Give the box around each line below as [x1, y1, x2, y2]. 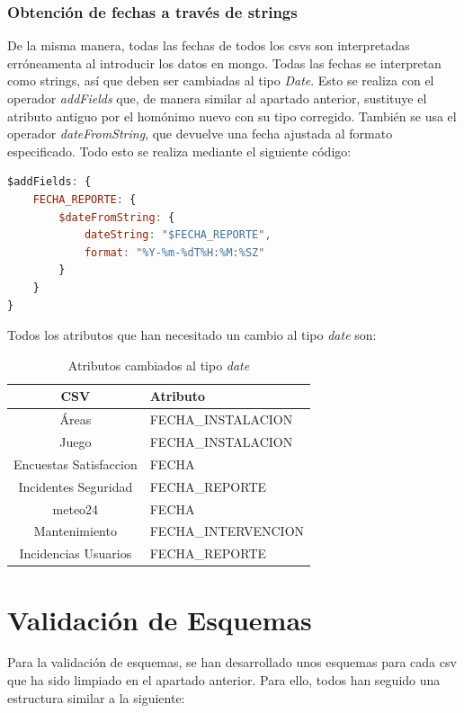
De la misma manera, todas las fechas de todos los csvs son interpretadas [7, 36, 410, 55]
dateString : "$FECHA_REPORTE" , [84, 228, 272, 242]
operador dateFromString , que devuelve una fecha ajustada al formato [7, 124, 393, 143]
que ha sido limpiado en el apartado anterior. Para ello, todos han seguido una [7, 671, 441, 690]
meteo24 [52, 499, 99, 518]
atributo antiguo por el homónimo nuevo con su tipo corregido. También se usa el [7, 106, 457, 125]
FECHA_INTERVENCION [149, 521, 305, 540]
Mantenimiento [33, 521, 117, 540]
